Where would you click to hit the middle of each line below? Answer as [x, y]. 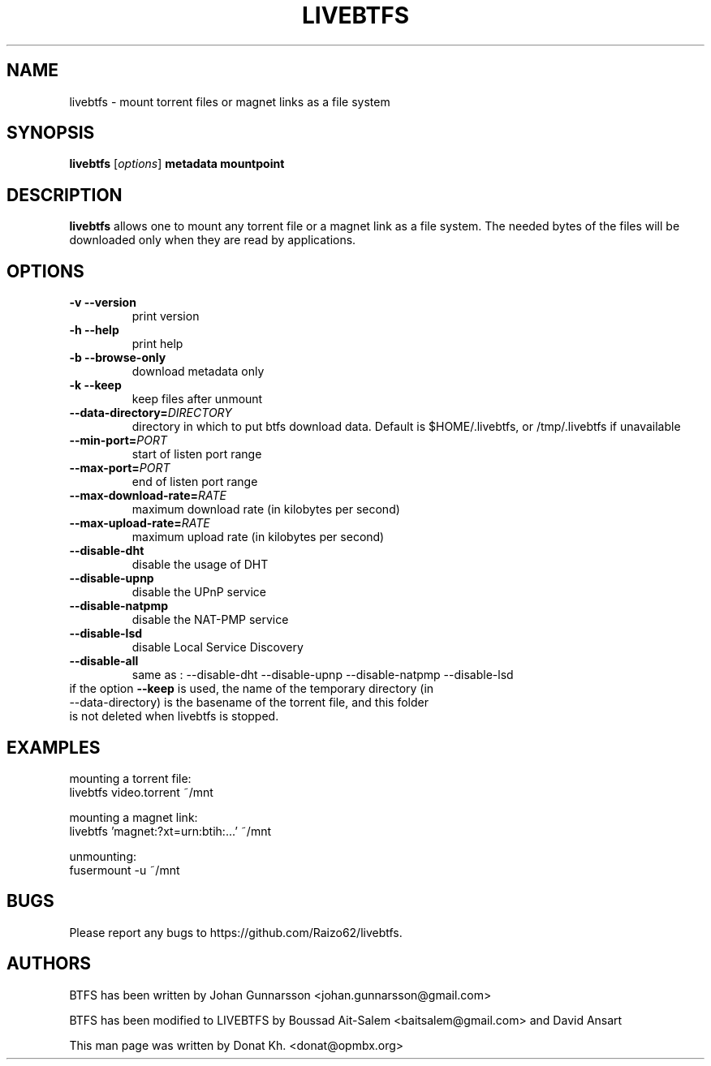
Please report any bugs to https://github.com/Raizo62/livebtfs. [236, 932]
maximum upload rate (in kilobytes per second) [258, 537]
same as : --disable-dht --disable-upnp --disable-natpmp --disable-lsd [323, 675]
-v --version [103, 303]
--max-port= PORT [120, 468]
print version [166, 316]
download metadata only [198, 372]
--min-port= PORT [118, 441]
